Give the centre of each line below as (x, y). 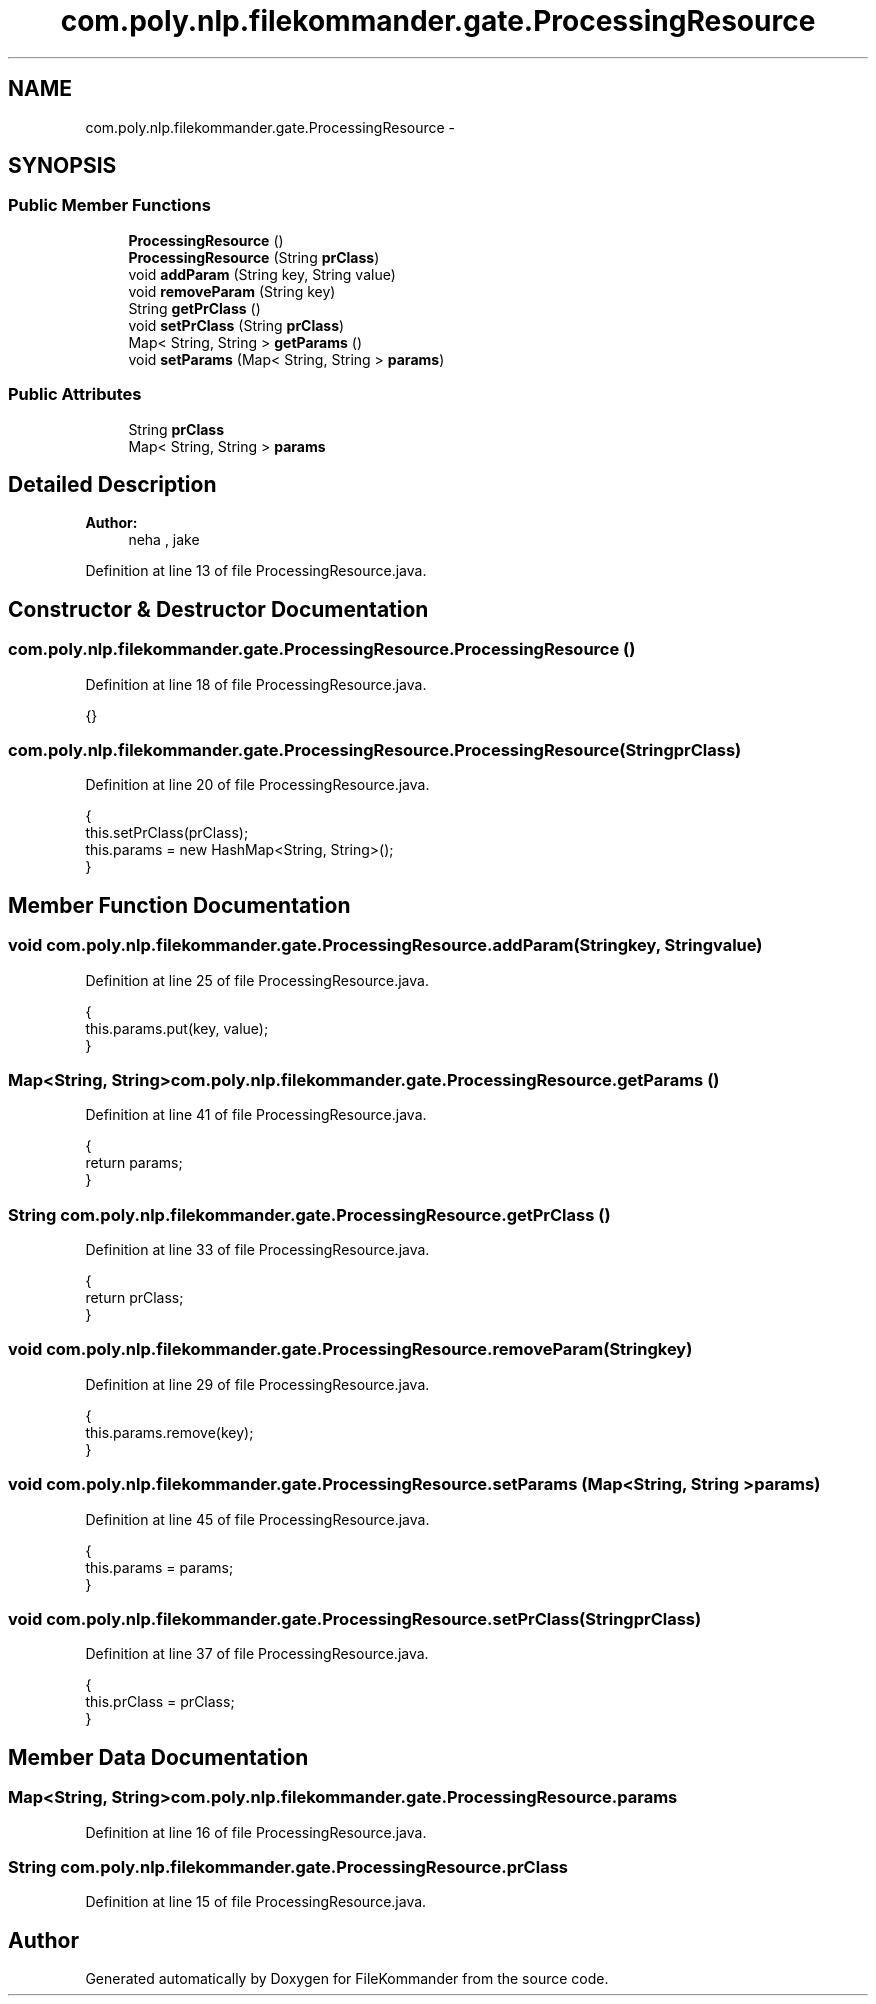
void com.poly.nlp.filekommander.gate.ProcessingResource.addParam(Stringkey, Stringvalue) (385, 945)
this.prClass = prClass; (160, 1702)
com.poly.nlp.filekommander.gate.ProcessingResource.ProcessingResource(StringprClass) (375, 750)
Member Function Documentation (179, 905)
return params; (134, 1163)
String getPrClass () (194, 308)
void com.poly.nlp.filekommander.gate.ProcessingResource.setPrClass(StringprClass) (355, 1618)
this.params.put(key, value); (177, 1028)
